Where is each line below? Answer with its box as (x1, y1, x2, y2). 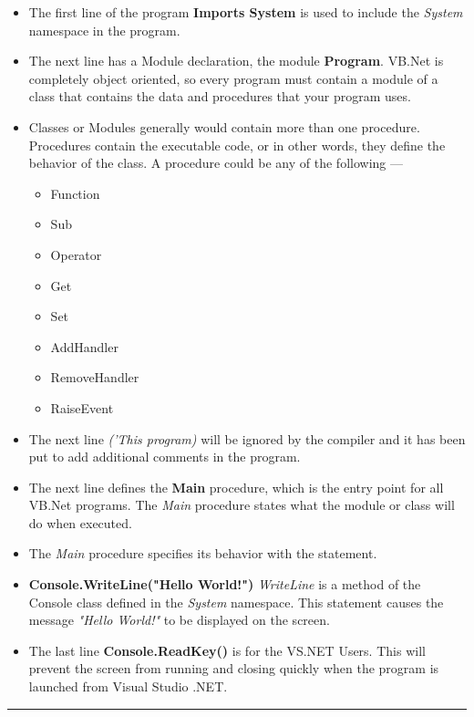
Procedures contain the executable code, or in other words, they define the (28, 135, 446, 154)
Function (50, 183, 100, 203)
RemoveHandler (50, 368, 139, 387)
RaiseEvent (50, 398, 114, 417)
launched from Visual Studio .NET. (28, 677, 228, 696)
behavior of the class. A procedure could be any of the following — (28, 153, 403, 172)
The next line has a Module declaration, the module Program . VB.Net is (28, 51, 444, 70)
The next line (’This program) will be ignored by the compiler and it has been (28, 429, 466, 448)
